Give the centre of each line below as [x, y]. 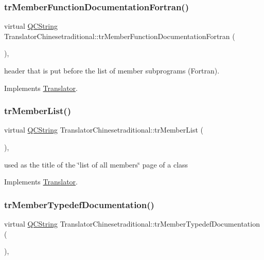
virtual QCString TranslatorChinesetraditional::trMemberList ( [104, 130]
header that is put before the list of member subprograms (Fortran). [112, 70]
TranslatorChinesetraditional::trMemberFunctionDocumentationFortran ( [120, 36]
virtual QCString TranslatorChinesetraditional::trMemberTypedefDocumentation [132, 224]
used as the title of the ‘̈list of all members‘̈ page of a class [96, 164]
